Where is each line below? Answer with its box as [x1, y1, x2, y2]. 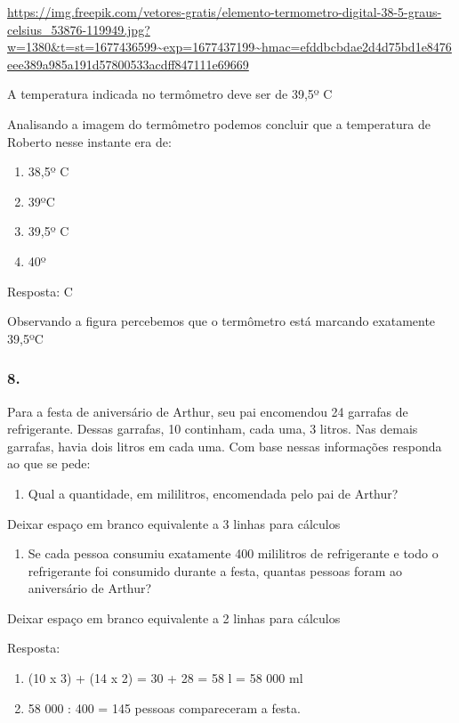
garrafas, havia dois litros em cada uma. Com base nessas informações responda [7, 436, 442, 455]
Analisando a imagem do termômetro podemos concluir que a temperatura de [7, 114, 431, 133]
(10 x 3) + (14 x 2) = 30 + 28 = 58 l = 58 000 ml [28, 669, 303, 687]
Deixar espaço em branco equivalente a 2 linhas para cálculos [7, 608, 341, 627]
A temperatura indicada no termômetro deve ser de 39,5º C [7, 85, 333, 103]
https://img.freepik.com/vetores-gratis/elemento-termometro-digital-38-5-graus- [7, 3, 442, 20]
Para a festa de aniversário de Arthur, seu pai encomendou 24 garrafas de [7, 402, 408, 420]
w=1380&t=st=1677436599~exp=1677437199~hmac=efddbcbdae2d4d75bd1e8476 [7, 37, 452, 56]
